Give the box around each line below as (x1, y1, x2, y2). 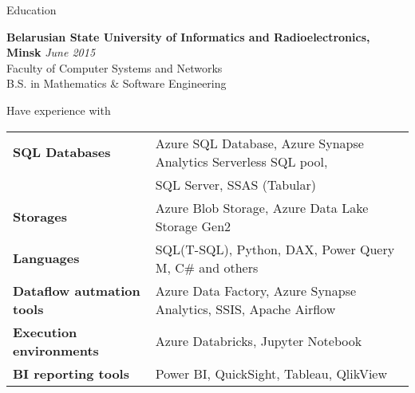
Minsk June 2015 (6, 44, 96, 61)
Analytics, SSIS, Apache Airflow (155, 299, 336, 318)
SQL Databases (13, 143, 111, 162)
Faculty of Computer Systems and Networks (6, 59, 223, 76)
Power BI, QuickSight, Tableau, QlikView (155, 364, 387, 383)
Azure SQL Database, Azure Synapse (155, 133, 364, 152)
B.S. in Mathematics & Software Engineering (6, 75, 227, 92)
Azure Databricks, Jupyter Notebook (155, 332, 362, 351)
